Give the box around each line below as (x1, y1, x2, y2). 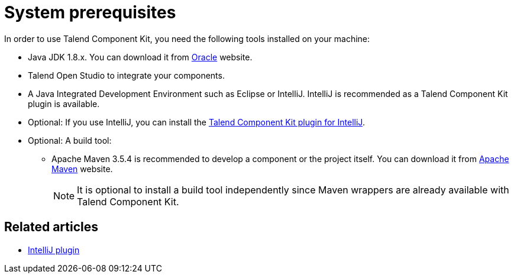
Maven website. (51, 163, 113, 174)
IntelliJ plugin (28, 244, 80, 255)
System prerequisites (4, 2, 176, 22)
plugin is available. (28, 98, 100, 109)
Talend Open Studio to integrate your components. (28, 70, 225, 80)
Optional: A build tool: (28, 135, 112, 146)
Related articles (4, 219, 98, 235)
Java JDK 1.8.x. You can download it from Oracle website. (28, 51, 253, 62)
